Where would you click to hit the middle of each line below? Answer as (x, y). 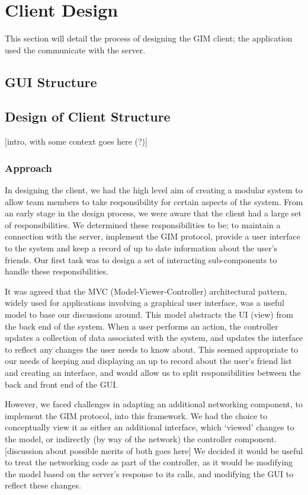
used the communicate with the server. (75, 49)
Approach (28, 167)
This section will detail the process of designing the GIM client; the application (149, 38)
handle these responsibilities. (57, 271)
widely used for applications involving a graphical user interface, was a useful (145, 303)
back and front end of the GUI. (62, 384)
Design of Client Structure (88, 116)
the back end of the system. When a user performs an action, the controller (142, 326)
